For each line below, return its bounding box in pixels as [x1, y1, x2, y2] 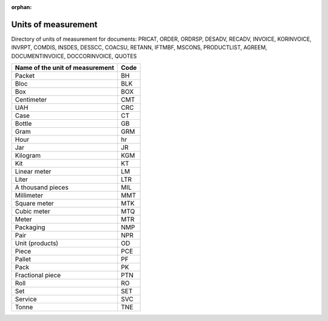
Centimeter [15, 95, 47, 104]
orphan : [11, 4, 32, 10]
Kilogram [15, 151, 41, 160]
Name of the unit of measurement [15, 64, 115, 72]
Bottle [15, 119, 32, 128]
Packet [15, 72, 35, 80]
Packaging [15, 223, 46, 232]
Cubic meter [15, 207, 50, 216]
